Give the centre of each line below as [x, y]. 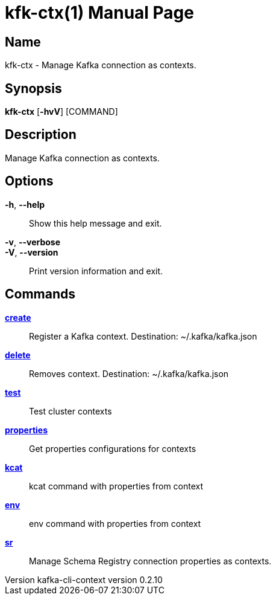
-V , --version [32, 252]
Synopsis [33, 88]
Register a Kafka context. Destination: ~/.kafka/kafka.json [143, 336]
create [18, 317]
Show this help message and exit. [96, 223]
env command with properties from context [115, 523]
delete [18, 355]
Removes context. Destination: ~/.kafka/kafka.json [129, 373]
